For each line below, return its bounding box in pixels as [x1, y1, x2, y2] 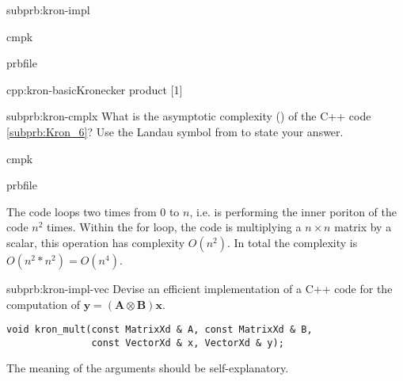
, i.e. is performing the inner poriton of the [189, 203, 397, 219]
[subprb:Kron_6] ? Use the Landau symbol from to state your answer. [6, 123, 344, 139]
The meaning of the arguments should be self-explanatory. [6, 360, 289, 376]
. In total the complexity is [227, 234, 358, 250]
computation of [6, 295, 80, 312]
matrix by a [334, 219, 392, 235]
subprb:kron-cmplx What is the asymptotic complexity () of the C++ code [6, 108, 371, 124]
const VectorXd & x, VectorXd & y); [91, 337, 284, 349]
